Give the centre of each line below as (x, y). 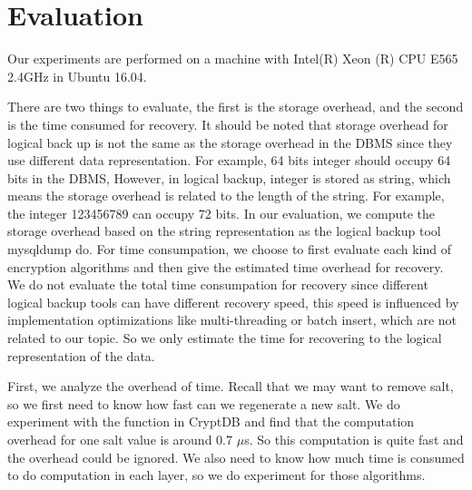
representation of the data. (81, 355)
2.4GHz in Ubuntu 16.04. (77, 76)
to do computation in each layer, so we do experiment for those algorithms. (216, 475)
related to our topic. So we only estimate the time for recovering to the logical (225, 338)
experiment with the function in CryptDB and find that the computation (211, 421)
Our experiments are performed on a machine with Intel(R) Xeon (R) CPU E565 (233, 59)
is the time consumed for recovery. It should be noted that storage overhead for (228, 124)
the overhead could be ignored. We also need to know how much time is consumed (236, 457)
